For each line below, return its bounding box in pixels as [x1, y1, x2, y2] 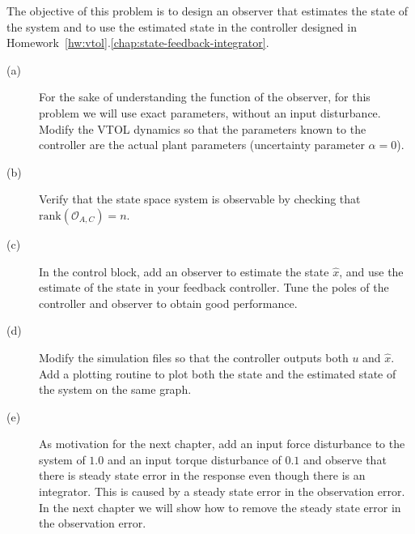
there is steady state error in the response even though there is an [39, 467, 366, 484]
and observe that [303, 451, 387, 468]
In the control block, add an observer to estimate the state [39, 263, 329, 280]
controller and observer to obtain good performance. [39, 294, 298, 311]
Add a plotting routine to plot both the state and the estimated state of [39, 365, 396, 382]
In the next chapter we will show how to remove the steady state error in [39, 498, 401, 515]
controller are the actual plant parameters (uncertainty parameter [39, 136, 365, 153]
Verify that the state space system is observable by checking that [39, 190, 361, 207]
